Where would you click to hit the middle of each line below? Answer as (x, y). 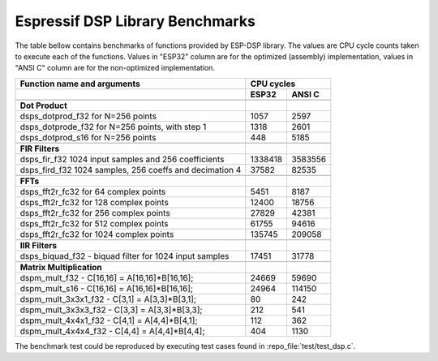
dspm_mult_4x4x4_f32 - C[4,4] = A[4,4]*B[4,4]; (112, 331)
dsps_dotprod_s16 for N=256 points (88, 137)
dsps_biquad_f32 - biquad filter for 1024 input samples (125, 256)
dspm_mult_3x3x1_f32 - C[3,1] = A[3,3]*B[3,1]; (108, 299)
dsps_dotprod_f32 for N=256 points (88, 116)
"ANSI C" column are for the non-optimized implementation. (115, 68)
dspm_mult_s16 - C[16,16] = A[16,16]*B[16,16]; (107, 288)
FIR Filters (40, 148)
